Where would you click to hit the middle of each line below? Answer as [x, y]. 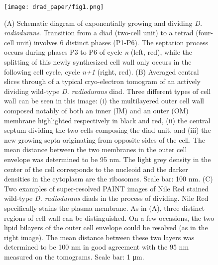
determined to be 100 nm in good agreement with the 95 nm [97, 247]
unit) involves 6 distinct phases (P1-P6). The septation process [112, 42]
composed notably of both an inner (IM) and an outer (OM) [96, 110]
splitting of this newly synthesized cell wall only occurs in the [98, 62]
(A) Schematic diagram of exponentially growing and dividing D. [103, 23]
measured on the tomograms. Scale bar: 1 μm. [74, 256]
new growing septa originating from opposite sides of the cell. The [105, 139]
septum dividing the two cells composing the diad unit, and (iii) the [108, 130]
